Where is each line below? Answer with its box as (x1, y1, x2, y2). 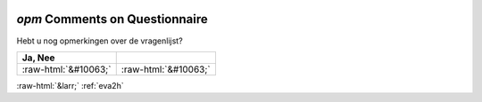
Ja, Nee (21, 51, 55, 64)
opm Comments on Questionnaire (16, 12, 209, 27)
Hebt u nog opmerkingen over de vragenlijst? (16, 35, 183, 46)
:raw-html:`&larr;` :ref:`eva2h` (16, 80, 124, 90)
